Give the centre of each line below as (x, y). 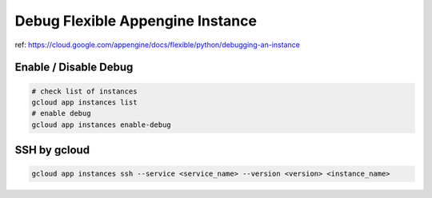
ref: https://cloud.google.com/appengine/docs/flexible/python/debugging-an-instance (157, 45)
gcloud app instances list (84, 102)
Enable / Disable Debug (74, 67)
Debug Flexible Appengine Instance (136, 21)
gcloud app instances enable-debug (101, 125)
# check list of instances (84, 91)
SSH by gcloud (52, 150)
